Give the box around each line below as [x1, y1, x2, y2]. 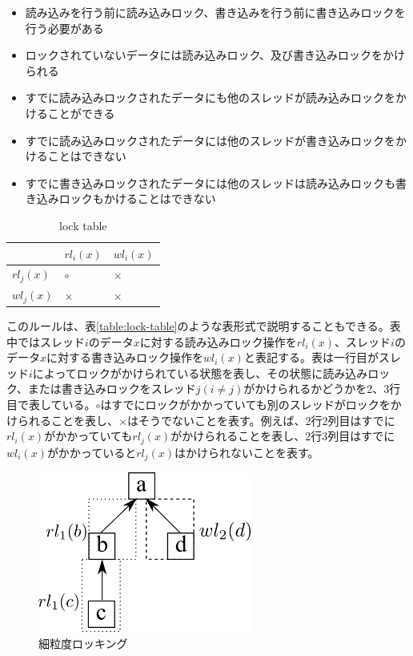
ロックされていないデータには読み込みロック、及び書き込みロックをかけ [25, 47, 406, 63]
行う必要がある [25, 19, 104, 36]
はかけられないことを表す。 [174, 443, 319, 460]
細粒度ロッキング [38, 634, 128, 651]
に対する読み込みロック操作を [139, 333, 297, 350]
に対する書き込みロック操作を [46, 349, 204, 366]
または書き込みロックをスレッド [27, 380, 196, 397]
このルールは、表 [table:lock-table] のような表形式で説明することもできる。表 [6, 318, 401, 334]
